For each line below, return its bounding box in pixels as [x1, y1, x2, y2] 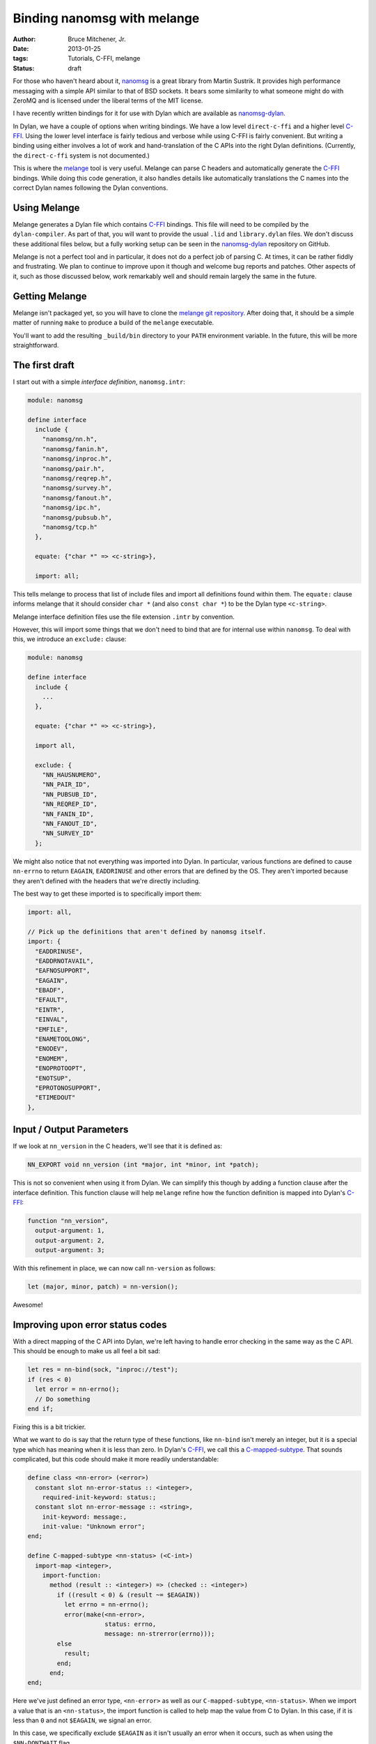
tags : [13, 54, 29, 63]
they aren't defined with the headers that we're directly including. [13, 876, 201, 885]
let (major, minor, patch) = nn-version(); [27, 1283, 179, 1291]
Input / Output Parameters [13, 1124, 129, 1136]
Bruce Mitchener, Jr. [68, 35, 126, 43]
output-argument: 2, [35, 1236, 105, 1245]
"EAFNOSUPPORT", [35, 967, 91, 975]
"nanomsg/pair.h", [42, 465, 105, 472]
